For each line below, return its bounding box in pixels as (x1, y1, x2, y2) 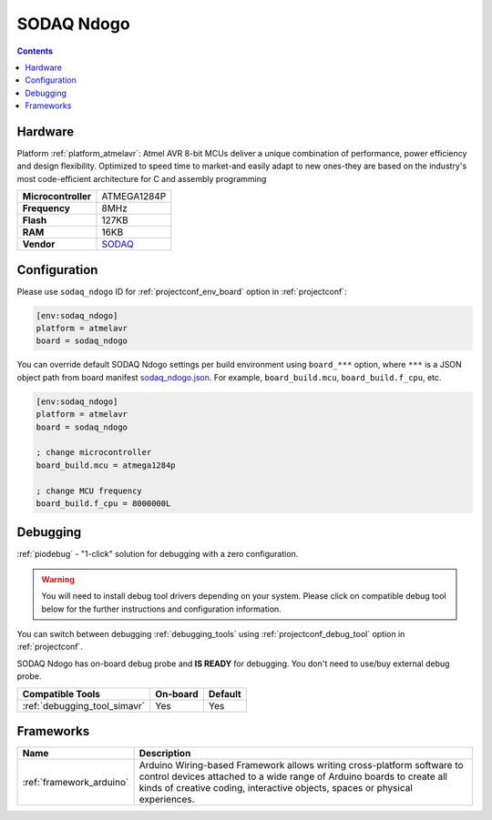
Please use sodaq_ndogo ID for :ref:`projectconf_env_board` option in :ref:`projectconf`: (16, 286, 347, 297)
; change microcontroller (36, 447, 152, 458)
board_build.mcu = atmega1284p (36, 460, 177, 471)
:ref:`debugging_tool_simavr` (22, 699, 146, 712)
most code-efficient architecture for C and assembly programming (16, 173, 267, 184)
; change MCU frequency (36, 485, 143, 496)
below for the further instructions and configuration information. (41, 603, 282, 614)
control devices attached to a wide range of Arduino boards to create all (138, 770, 448, 783)
